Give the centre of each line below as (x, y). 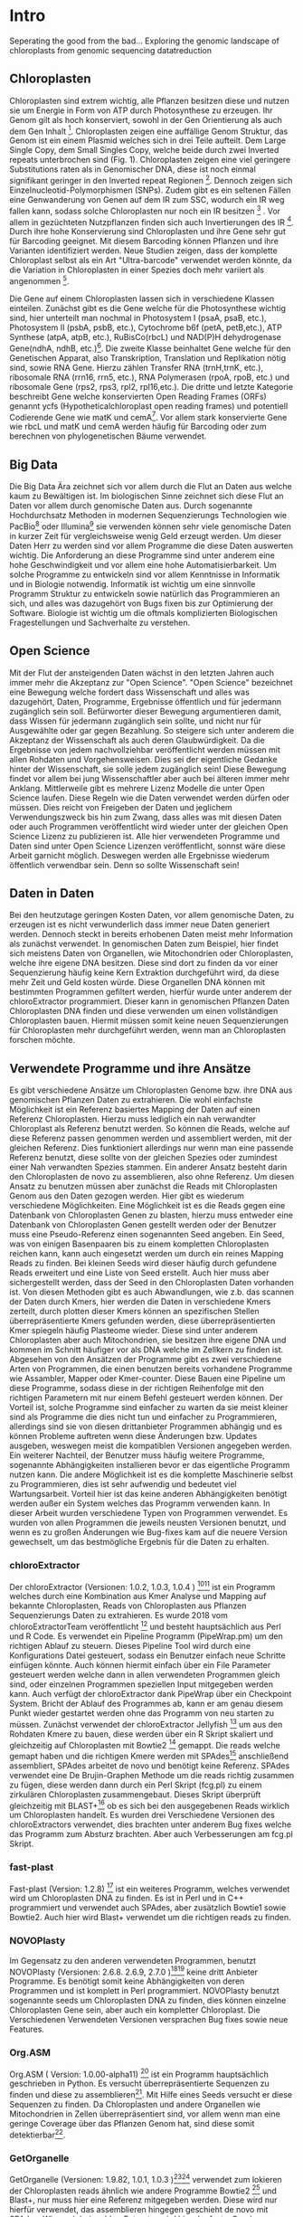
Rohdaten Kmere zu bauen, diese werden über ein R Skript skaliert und (142, 1734)
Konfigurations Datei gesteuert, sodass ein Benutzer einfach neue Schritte (148, 1655)
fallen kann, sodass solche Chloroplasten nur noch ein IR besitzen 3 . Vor (145, 210)
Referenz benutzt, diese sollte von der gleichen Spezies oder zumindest (143, 1158)
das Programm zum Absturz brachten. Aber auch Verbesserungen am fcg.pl (151, 1834)
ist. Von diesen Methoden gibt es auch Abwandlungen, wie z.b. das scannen (152, 1292)
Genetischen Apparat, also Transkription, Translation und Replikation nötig (148, 357)
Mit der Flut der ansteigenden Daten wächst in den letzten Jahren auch (142, 673)
